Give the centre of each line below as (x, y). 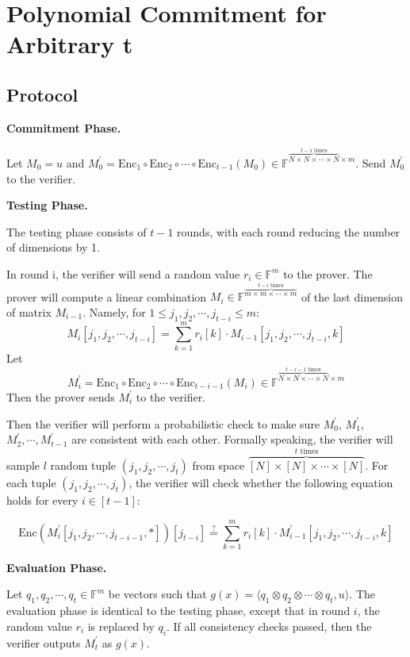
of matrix (29, 311)
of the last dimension (352, 296)
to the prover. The (328, 273)
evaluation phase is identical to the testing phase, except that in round (178, 611)
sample (23, 465)
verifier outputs (44, 642)
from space (218, 465)
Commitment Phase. (64, 127)
